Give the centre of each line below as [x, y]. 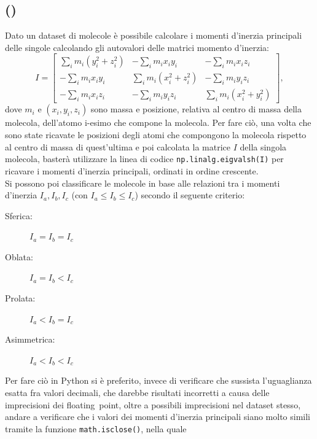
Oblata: [19, 256]
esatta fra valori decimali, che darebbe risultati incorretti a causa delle [137, 393]
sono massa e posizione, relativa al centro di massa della [196, 109]
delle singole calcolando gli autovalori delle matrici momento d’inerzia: [137, 47]
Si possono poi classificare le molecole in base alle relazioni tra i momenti [143, 183]
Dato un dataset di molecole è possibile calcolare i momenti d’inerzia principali [154, 35]
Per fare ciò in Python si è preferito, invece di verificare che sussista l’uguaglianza [158, 380]
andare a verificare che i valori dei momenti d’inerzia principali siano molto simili [158, 417]
